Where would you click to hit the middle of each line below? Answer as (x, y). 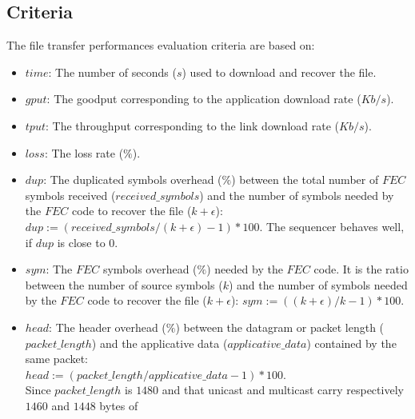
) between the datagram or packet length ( (280, 327)
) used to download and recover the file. (279, 72)
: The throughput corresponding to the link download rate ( (192, 125)
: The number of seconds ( (112, 72)
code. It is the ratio (361, 269)
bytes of (119, 405)
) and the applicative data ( (160, 343)
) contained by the (351, 343)
